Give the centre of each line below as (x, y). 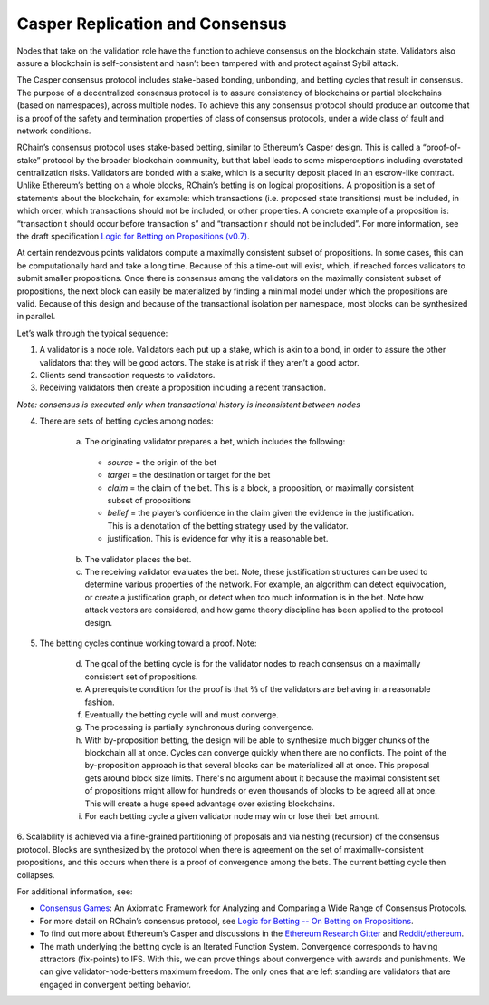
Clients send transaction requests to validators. (127, 375)
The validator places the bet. (138, 559)
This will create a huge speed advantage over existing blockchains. (210, 804)
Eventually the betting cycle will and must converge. (182, 714)
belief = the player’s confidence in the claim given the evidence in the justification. (261, 513)
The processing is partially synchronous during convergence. (199, 727)
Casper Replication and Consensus (152, 24)
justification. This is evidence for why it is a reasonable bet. (218, 539)
